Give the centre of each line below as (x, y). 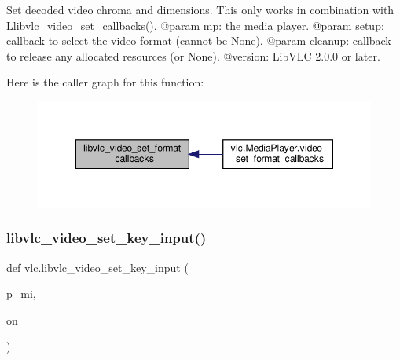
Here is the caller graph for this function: (105, 82)
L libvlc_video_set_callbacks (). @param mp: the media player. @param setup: (195, 25)
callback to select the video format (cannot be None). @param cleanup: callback (199, 40)
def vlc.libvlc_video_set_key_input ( (97, 267)
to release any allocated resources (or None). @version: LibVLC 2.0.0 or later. (193, 55)
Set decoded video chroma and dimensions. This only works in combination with (200, 9)
